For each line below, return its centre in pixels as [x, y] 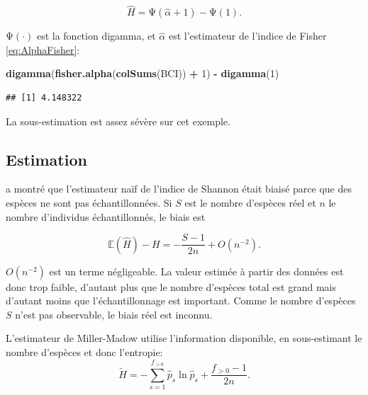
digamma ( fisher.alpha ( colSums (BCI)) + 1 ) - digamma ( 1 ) [143, 73]
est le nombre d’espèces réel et [250, 202]
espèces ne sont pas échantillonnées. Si [89, 202]
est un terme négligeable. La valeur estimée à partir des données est [196, 271]
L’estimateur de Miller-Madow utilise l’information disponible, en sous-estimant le [184, 338]
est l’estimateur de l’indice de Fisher [247, 36]
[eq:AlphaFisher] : [43, 49]
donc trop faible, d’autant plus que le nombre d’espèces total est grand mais [171, 286]
